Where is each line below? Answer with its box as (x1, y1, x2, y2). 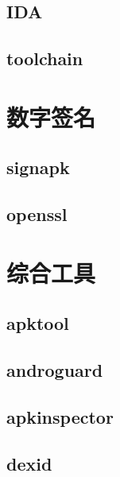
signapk (6, 155, 70, 180)
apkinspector (6, 404, 114, 429)
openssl (6, 202, 68, 227)
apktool (6, 311, 69, 335)
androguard (6, 358, 103, 382)
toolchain (6, 46, 83, 71)
